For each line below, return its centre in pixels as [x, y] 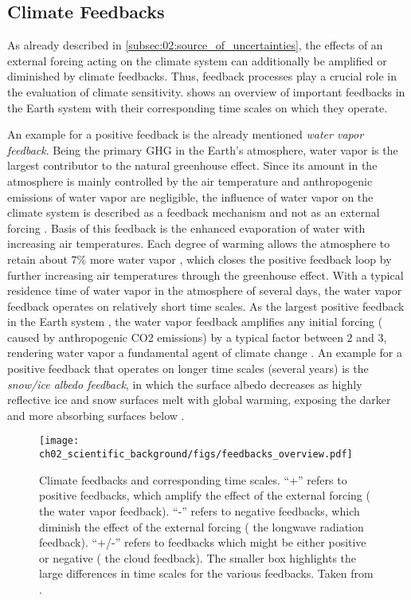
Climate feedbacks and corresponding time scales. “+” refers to [193, 479]
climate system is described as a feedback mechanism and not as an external [194, 212]
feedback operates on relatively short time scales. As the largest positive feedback [206, 306]
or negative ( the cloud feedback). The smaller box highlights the [198, 557]
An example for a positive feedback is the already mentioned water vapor [186, 134]
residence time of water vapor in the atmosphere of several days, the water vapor [205, 290]
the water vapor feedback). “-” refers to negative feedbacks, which [200, 510]
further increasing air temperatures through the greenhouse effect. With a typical [205, 275]
